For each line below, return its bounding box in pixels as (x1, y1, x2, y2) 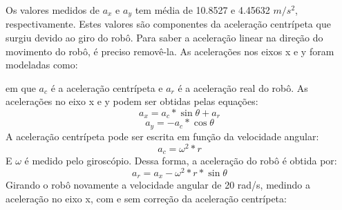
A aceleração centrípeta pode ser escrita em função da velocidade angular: (6, 128, 319, 143)
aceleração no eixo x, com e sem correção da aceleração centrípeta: (6, 191, 287, 205)
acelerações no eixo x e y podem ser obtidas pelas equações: (6, 94, 258, 108)
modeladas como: (6, 57, 78, 72)
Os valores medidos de (6, 3, 99, 17)
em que (6, 80, 36, 95)
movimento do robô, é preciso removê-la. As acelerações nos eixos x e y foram (6, 44, 334, 58)
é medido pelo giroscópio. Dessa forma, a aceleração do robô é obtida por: (24, 153, 337, 168)
